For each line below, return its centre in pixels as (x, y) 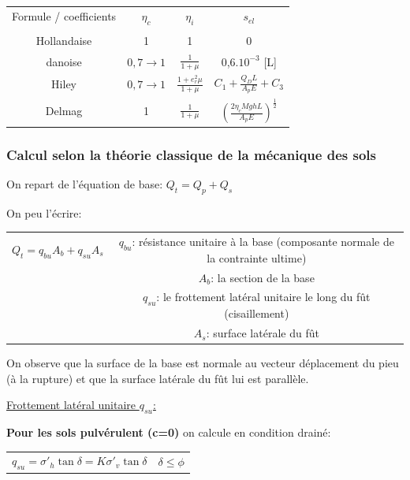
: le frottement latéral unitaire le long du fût (263, 297)
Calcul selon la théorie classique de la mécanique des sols (191, 154)
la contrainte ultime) (257, 257)
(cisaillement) (257, 313)
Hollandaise (64, 41)
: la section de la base (263, 277)
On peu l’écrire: (44, 212)
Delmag (64, 111)
